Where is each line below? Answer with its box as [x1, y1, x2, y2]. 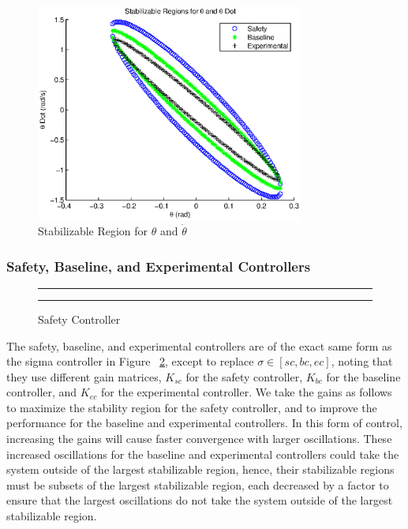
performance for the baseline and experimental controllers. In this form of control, [6, 415, 402, 431]
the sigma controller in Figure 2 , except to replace [6, 353, 254, 370]
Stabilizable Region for [38, 223, 148, 239]
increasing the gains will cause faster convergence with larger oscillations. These [6, 430, 392, 447]
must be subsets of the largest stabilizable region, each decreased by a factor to [6, 476, 389, 493]
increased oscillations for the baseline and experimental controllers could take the [6, 445, 399, 462]
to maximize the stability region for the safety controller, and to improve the [6, 399, 377, 415]
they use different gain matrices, [6, 368, 162, 385]
